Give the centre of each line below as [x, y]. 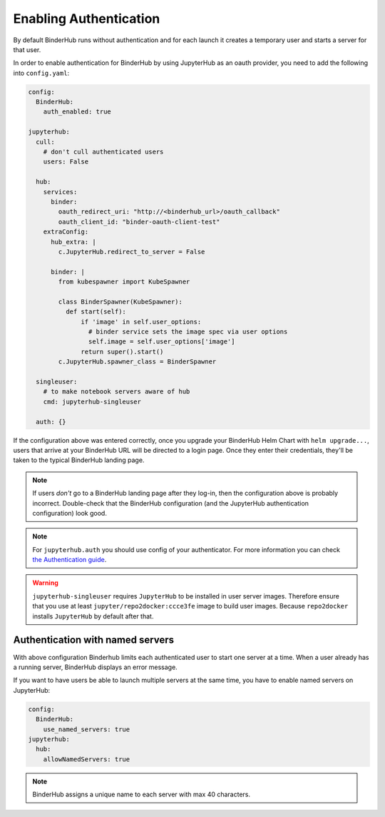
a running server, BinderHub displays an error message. [95, 667]
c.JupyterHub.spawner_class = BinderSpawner [137, 362]
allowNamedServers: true [87, 759]
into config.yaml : [41, 73]
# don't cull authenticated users [103, 152]
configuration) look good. [70, 513]
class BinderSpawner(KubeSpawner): [120, 301]
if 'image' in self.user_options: [141, 322]
